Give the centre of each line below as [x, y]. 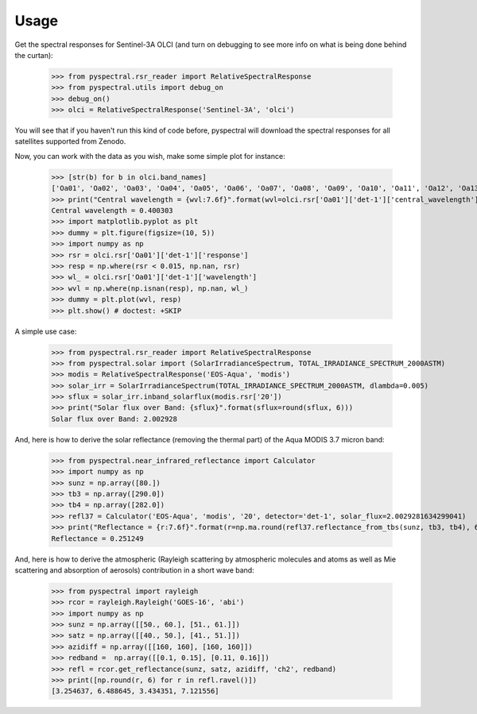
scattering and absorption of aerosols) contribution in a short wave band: [134, 570]
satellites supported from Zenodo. [70, 141]
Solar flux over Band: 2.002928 [114, 419]
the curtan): [34, 55]
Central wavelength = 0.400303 [112, 211]
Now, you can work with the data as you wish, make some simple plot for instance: [150, 156]
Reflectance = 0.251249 [98, 538]
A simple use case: [46, 331]
